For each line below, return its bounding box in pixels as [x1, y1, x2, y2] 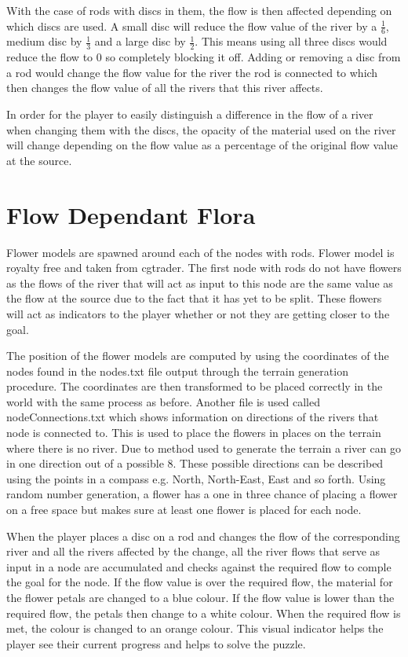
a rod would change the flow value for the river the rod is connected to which [6, 64, 378, 80]
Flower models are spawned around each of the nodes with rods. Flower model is [6, 244, 395, 260]
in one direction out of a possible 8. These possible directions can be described [6, 455, 384, 472]
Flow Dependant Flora [6, 198, 256, 230]
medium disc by [6, 33, 82, 50]
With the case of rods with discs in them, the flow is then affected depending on [6, 2, 392, 18]
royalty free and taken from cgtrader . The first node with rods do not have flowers [6, 259, 402, 276]
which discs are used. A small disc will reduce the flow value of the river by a [6, 17, 377, 34]
